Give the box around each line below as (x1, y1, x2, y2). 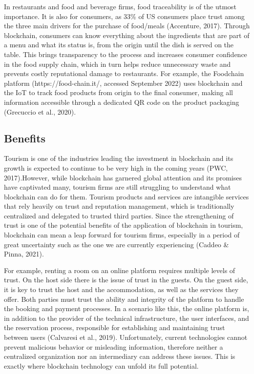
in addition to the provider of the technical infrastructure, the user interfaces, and (4, 313, 249, 323)
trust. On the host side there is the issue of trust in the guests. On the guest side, (4, 275, 248, 285)
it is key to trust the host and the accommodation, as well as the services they (4, 284, 239, 295)
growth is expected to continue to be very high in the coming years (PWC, (4, 162, 228, 173)
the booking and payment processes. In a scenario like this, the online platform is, (4, 303, 249, 314)
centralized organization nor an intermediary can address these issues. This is (4, 351, 235, 361)
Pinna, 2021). (4, 249, 44, 259)
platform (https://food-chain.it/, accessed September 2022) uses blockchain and (4, 78, 243, 88)
